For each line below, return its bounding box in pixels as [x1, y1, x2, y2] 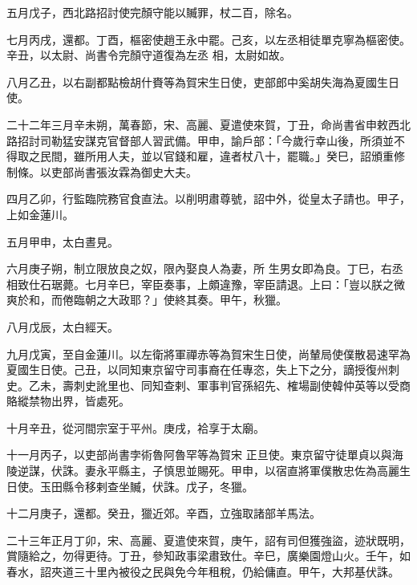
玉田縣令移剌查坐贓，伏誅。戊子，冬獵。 [39, 477, 253, 494]
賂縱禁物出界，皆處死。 [6, 392, 130, 409]
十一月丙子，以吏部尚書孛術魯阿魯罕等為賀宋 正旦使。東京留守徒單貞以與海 [6, 446, 403, 463]
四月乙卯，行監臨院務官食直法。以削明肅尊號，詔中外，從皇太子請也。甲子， [6, 190, 411, 207]
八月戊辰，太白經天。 [6, 318, 119, 335]
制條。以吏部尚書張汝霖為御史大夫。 [6, 163, 197, 180]
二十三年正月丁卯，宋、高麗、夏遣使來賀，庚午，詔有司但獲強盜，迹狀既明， [6, 531, 411, 548]
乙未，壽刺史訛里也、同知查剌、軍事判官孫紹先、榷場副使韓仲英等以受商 [28, 376, 411, 393]
